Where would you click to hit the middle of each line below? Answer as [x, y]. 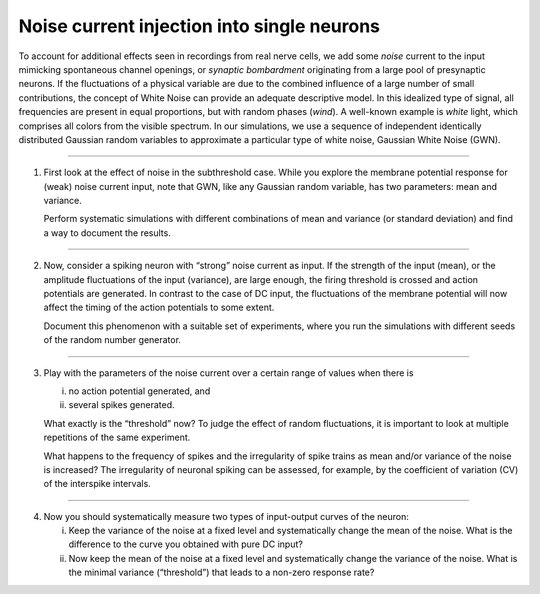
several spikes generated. [121, 405]
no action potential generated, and [139, 391]
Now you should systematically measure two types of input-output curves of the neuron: [226, 516]
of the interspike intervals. [97, 484]
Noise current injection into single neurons [199, 26]
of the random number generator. [112, 340]
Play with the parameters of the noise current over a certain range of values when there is [228, 372]
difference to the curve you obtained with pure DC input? [186, 544]
